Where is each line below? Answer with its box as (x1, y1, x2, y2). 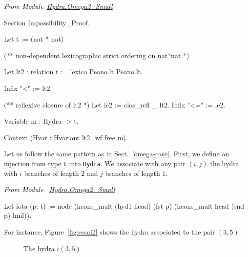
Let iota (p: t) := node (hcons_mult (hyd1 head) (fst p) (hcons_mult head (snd (4, 200, 245, 211)
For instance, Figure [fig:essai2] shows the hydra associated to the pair (4, 226, 215, 236)
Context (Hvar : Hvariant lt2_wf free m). (4, 132, 128, 142)
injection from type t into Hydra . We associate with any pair (4, 158, 186, 168)
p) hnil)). (4, 210, 32, 220)
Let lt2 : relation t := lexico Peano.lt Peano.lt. (4, 66, 143, 77)
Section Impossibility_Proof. (4, 17, 90, 27)
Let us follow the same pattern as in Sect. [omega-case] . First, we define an (4, 149, 229, 159)
